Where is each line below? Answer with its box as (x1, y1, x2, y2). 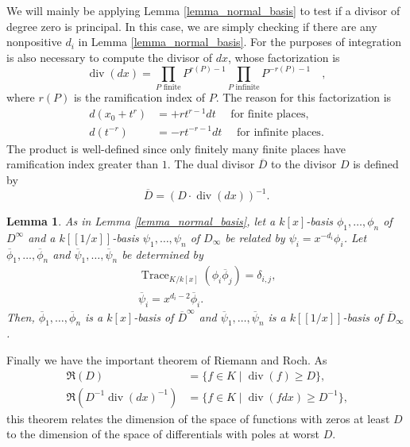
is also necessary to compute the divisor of (6, 48, 213, 65)
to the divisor (271, 156, 337, 172)
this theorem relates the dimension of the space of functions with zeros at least (6, 410, 390, 426)
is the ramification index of (73, 89, 205, 106)
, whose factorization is (228, 48, 340, 65)
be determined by (122, 245, 203, 262)
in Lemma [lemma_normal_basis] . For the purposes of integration (78, 33, 401, 50)
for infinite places (236, 126, 321, 138)
